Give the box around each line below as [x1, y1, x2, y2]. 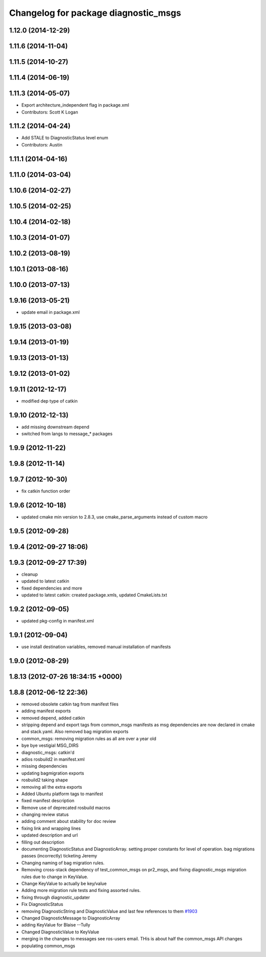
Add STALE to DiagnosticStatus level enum [21, 135, 108, 141]
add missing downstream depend [21, 424, 90, 430]
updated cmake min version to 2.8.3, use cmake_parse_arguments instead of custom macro [21, 514, 208, 520]
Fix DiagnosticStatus [21, 901, 64, 907]
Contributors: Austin [21, 142, 63, 147]
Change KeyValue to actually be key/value [21, 881, 107, 886]
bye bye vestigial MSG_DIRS [21, 742, 79, 748]
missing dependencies [21, 763, 67, 769]
